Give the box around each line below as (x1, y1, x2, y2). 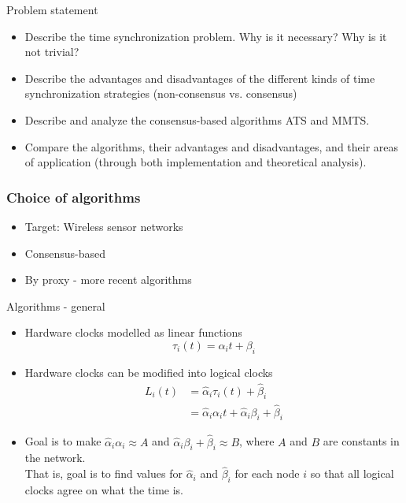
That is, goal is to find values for (24, 465, 183, 482)
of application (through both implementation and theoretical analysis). (24, 154, 367, 170)
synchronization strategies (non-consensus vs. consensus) (24, 85, 297, 102)
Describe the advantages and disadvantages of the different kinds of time (24, 69, 375, 86)
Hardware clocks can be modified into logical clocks (24, 363, 273, 380)
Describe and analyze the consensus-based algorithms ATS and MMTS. (24, 111, 370, 128)
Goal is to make (24, 433, 101, 449)
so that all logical (310, 465, 394, 482)
